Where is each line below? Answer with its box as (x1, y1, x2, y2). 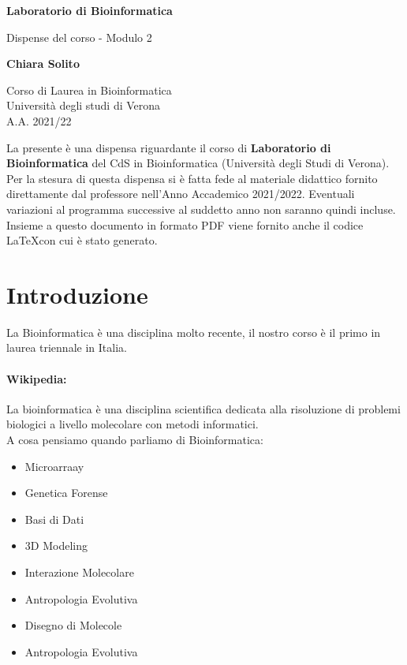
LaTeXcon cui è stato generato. (6, 232, 158, 248)
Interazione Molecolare (24, 563, 134, 580)
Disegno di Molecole (24, 617, 122, 633)
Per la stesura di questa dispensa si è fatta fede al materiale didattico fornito (6, 170, 378, 186)
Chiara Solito (6, 55, 80, 72)
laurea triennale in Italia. (6, 339, 127, 356)
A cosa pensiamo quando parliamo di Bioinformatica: (6, 432, 263, 448)
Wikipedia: (6, 370, 67, 387)
